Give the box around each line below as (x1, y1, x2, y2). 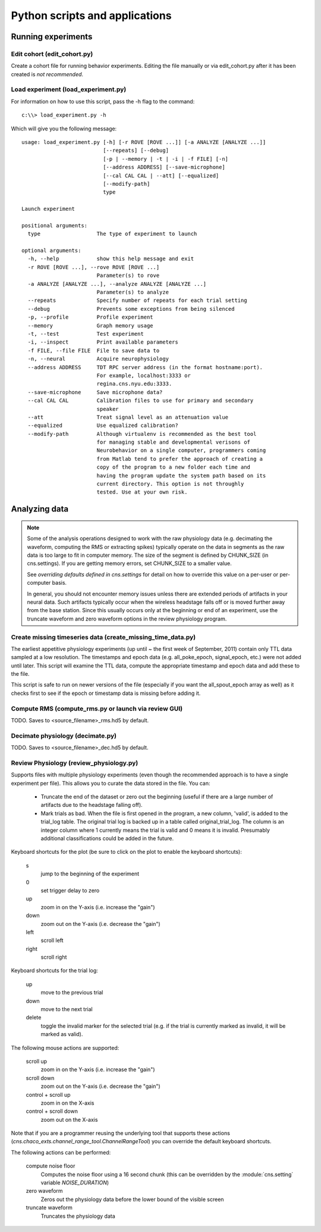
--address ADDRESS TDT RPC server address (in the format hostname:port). (27, 364, 263, 370)
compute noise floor (26, 1162, 75, 1169)
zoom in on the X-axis (40, 1099, 95, 1106)
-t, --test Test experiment (27, 330, 144, 337)
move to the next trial (40, 1006, 93, 1013)
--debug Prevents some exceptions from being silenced (27, 305, 235, 312)
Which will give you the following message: (11, 125, 117, 132)
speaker (96, 406, 119, 412)
